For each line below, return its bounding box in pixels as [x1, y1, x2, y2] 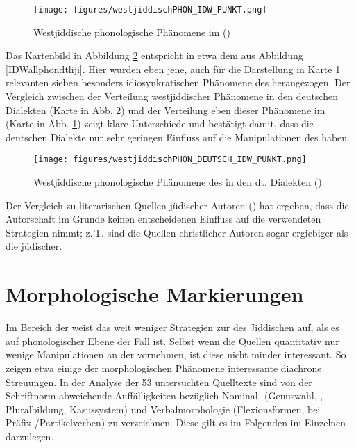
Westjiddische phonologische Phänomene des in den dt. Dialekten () [33, 175, 322, 189]
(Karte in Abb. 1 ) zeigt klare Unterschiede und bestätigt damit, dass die [6, 116, 314, 131]
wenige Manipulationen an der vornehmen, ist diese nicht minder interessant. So [6, 347, 346, 362]
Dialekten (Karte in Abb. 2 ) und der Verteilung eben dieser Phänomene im [6, 102, 325, 117]
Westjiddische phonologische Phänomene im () [33, 24, 230, 39]
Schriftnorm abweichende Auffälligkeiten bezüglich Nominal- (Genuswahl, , [6, 388, 323, 403]
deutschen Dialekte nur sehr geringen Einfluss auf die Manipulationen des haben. [6, 129, 350, 144]
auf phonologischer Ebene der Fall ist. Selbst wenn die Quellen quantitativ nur [6, 333, 339, 348]
